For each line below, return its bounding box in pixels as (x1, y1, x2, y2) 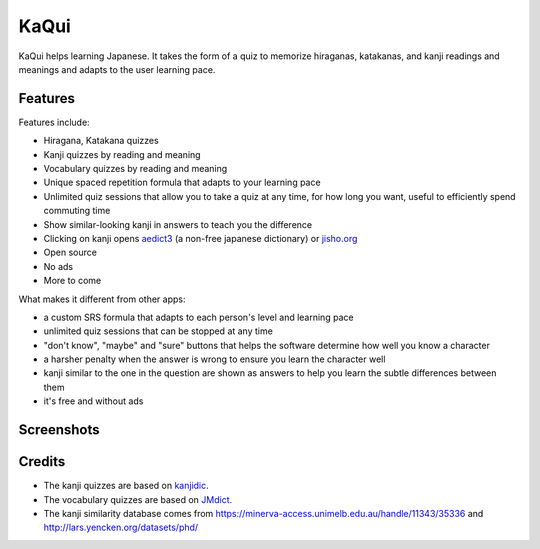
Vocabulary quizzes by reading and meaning (43, 163, 228, 175)
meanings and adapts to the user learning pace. (18, 63, 216, 75)
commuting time (43, 205, 111, 217)
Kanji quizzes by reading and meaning (43, 148, 201, 160)
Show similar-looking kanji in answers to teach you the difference (43, 218, 313, 230)
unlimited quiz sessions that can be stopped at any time (43, 325, 274, 337)
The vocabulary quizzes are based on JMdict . (43, 493, 233, 505)
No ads (43, 260, 74, 272)
